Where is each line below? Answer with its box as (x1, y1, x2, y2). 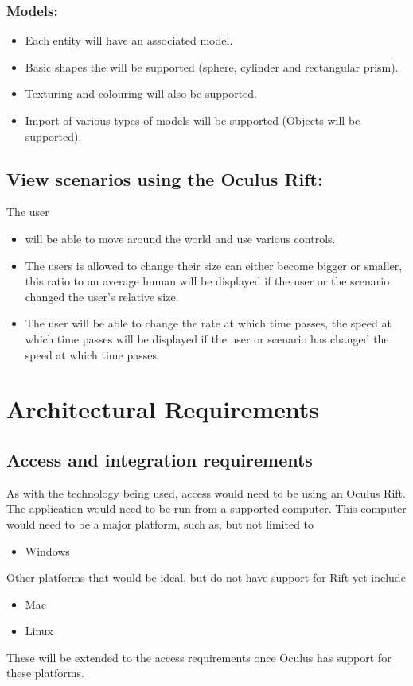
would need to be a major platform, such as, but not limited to (6, 515, 314, 532)
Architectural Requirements (6, 393, 319, 425)
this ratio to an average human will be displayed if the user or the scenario (25, 273, 390, 289)
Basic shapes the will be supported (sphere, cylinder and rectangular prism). (25, 58, 399, 75)
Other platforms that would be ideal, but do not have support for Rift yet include (6, 569, 406, 586)
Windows (25, 542, 70, 559)
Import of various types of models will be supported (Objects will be (25, 112, 360, 128)
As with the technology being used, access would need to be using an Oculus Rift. (6, 484, 406, 501)
